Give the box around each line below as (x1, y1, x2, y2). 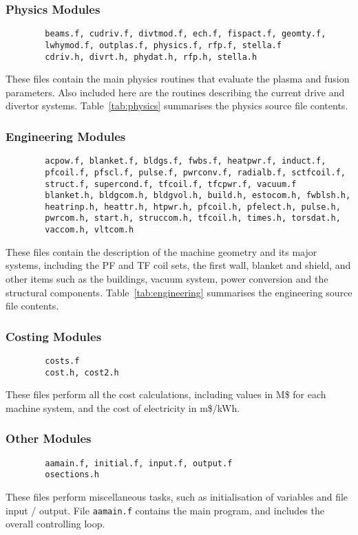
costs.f (45, 356, 80, 366)
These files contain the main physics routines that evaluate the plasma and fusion (6, 72, 350, 86)
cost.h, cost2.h (45, 367, 119, 378)
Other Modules (6, 430, 92, 447)
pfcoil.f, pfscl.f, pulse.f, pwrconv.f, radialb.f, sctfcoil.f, (45, 167, 346, 177)
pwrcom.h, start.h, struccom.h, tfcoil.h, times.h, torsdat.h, (45, 213, 341, 223)
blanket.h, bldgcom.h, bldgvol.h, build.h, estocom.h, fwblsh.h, (45, 190, 351, 201)
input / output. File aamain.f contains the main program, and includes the (6, 503, 324, 517)
